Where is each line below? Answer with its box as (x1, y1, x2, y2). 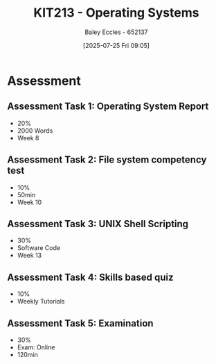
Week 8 (17, 133, 39, 142)
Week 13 (17, 251, 42, 260)
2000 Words (17, 126, 53, 135)
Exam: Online (17, 343, 55, 351)
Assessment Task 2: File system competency (7, 154, 207, 166)
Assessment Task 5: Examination (7, 317, 154, 329)
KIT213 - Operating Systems (33, 5, 199, 21)
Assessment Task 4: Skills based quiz (7, 271, 174, 283)
